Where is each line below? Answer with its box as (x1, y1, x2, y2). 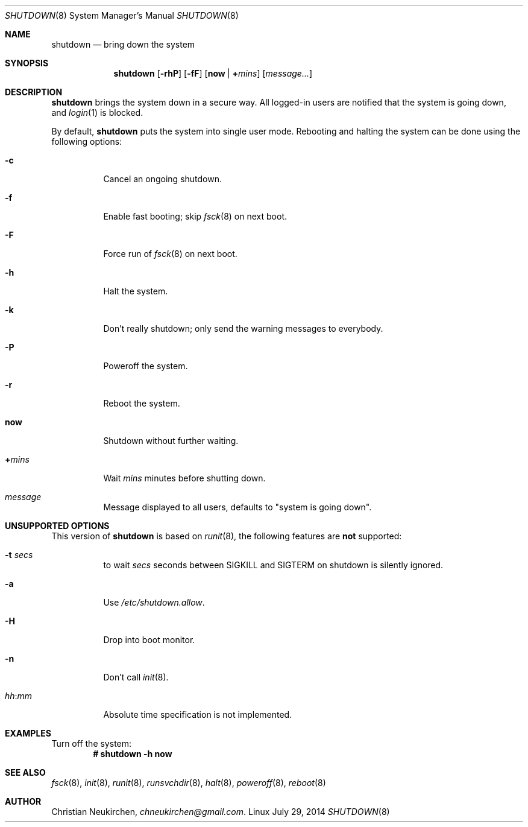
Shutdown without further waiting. (103, 436, 239, 446)
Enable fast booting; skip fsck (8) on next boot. (103, 211, 288, 221)
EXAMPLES (5, 728, 51, 738)
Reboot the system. (103, 398, 180, 408)
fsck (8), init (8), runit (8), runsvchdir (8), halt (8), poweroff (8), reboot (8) (51, 778, 326, 788)
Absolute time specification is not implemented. (103, 709, 292, 720)
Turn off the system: (51, 738, 132, 749)
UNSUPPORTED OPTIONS (5, 521, 110, 531)
